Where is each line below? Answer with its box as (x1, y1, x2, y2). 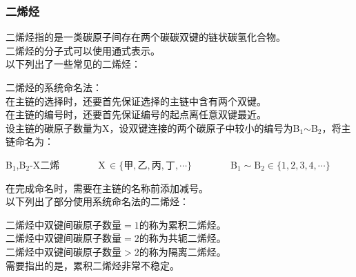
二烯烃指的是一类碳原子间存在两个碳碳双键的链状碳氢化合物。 (6, 30, 286, 44)
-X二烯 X (30, 157, 106, 171)
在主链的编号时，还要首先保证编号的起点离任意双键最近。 (6, 107, 266, 122)
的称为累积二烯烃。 (139, 217, 226, 231)
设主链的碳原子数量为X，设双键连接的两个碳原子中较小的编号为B (6, 120, 300, 135)
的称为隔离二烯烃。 (139, 244, 226, 258)
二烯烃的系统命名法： (6, 80, 102, 94)
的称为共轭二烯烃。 (139, 231, 226, 245)
